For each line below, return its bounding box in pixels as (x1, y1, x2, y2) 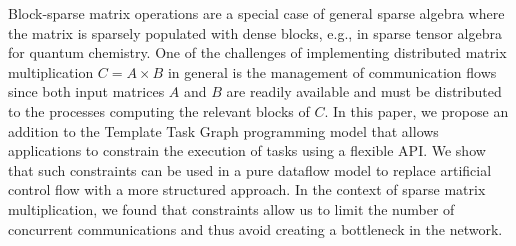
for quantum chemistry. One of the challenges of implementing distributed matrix (8, 42, 507, 63)
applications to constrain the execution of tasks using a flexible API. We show (8, 140, 486, 161)
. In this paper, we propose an (324, 100, 509, 121)
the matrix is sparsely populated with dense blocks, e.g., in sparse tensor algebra (8, 22, 502, 43)
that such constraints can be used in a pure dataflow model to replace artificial (8, 159, 492, 180)
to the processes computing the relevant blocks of (8, 100, 310, 121)
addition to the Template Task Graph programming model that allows (8, 120, 439, 141)
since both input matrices (8, 81, 165, 102)
